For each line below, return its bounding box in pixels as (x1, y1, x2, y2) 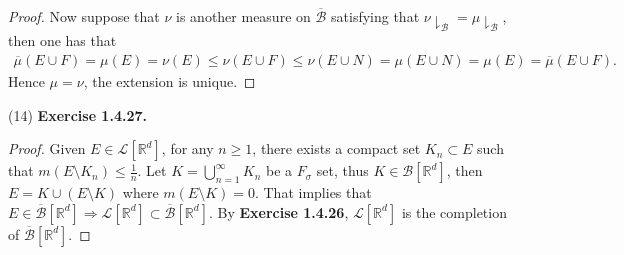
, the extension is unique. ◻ (83, 70, 256, 91)
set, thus (316, 160, 369, 181)
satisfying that (331, 6, 420, 26)
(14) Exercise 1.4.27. (8, 104, 147, 125)
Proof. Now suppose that (8, 6, 160, 26)
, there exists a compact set (252, 138, 421, 159)
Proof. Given (8, 138, 86, 159)
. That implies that (254, 182, 372, 203)
